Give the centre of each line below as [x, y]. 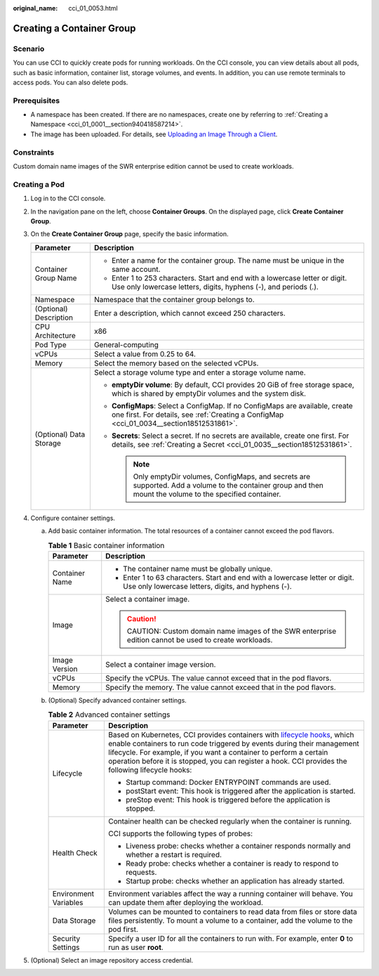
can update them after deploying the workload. [186, 902]
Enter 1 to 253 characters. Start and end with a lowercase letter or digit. [229, 278]
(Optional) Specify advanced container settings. [118, 700]
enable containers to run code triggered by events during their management [234, 743]
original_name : [35, 8]
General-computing [126, 344]
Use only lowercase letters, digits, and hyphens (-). [207, 586]
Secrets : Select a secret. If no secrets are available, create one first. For [230, 436]
